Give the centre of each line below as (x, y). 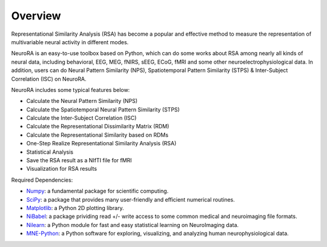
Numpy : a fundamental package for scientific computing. (97, 191)
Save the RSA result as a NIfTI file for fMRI (79, 160)
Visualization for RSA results (61, 169)
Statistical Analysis (50, 152)
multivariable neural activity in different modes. (70, 42)
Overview (36, 16)
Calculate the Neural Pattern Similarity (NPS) (82, 101)
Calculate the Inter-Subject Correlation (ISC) (81, 118)
